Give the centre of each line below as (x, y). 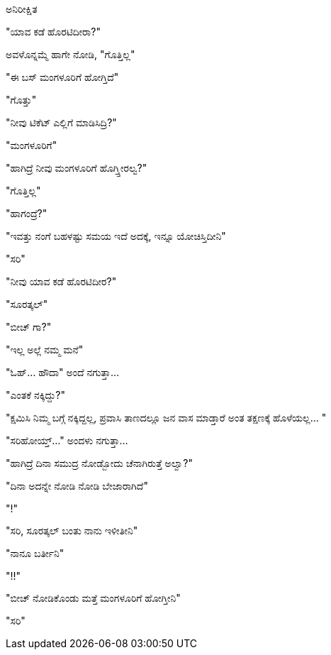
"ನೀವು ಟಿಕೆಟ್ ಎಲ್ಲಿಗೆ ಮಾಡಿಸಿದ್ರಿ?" (61, 122)
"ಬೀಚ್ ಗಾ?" (29, 327)
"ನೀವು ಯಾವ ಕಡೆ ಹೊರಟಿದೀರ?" (61, 281)
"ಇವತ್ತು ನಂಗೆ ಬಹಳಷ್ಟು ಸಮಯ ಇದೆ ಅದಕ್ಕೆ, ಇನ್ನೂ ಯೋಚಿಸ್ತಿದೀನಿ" (116, 236)
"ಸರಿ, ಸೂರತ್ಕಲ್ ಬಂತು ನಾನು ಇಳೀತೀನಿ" (72, 530)
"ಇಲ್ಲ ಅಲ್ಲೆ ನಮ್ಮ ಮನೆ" (45, 349)
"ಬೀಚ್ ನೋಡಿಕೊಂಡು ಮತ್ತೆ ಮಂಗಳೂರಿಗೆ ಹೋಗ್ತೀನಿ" (93, 598)
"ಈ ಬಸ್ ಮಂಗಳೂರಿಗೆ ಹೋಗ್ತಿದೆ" (62, 77)
